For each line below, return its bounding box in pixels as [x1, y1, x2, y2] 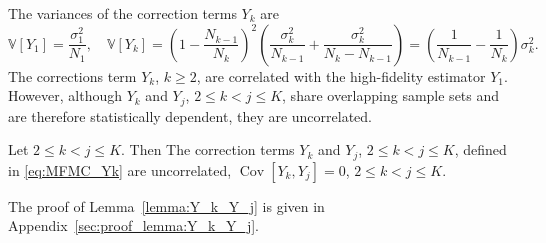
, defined [454, 139, 507, 160]
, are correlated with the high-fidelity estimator [196, 65, 486, 86]
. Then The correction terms [121, 139, 295, 160]
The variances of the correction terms [8, 3, 237, 23]
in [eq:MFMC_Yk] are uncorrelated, [8, 159, 232, 180]
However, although [8, 85, 122, 106]
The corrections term [8, 65, 137, 86]
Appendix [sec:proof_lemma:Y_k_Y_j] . [8, 215, 260, 236]
